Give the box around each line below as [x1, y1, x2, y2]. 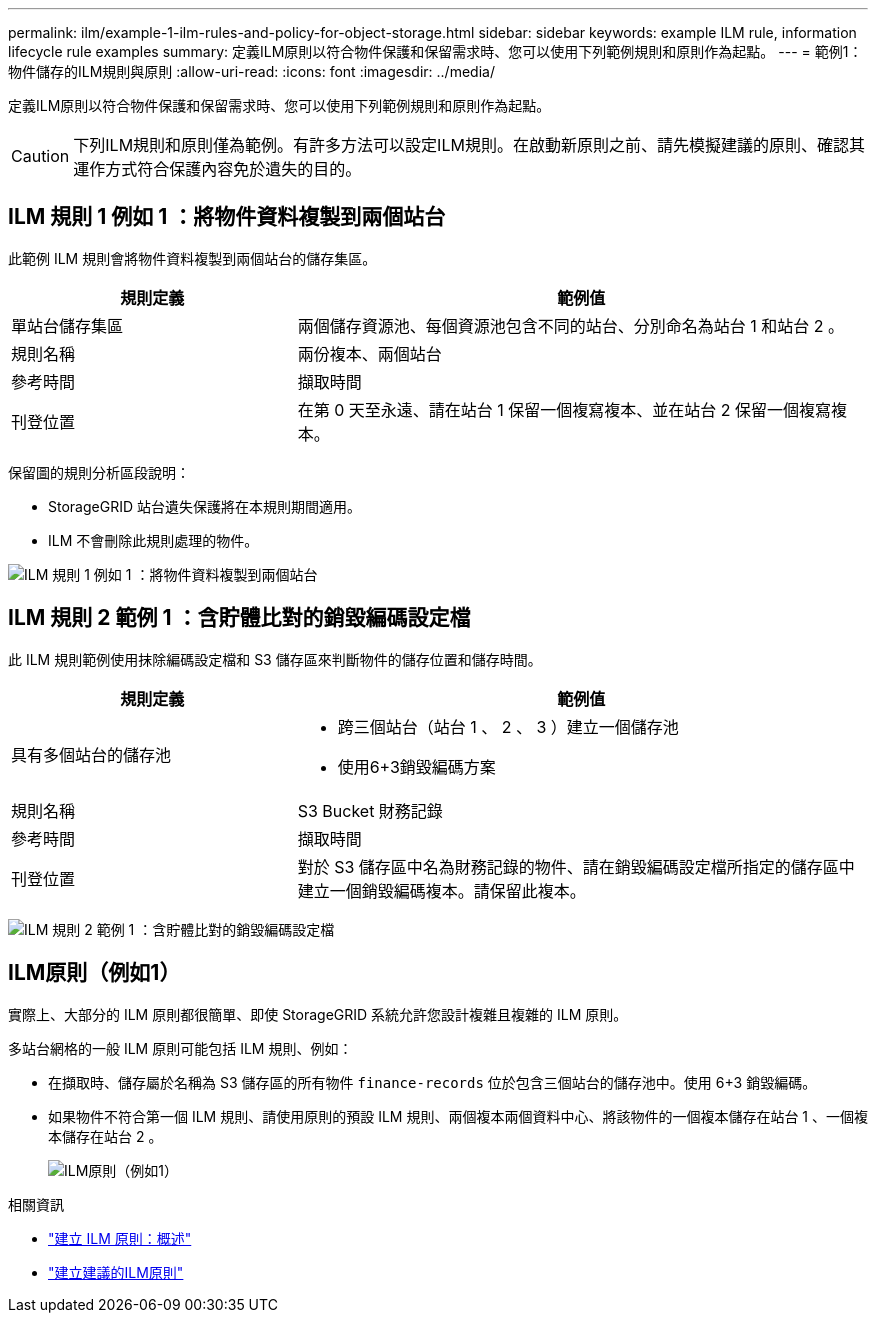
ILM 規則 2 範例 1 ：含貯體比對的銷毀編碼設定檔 [8, 605, 471, 631]
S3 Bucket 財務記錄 [297, 800, 443, 821]
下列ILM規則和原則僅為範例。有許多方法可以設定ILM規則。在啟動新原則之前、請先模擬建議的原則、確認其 [73, 135, 865, 155]
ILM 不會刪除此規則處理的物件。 [48, 531, 259, 549]
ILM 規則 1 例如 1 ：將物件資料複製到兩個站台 [8, 204, 446, 230]
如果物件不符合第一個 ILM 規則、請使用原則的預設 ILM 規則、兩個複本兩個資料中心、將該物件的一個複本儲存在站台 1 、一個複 [48, 1107, 868, 1125]
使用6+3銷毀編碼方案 [337, 756, 496, 777]
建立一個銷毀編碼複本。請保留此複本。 [297, 880, 586, 901]
